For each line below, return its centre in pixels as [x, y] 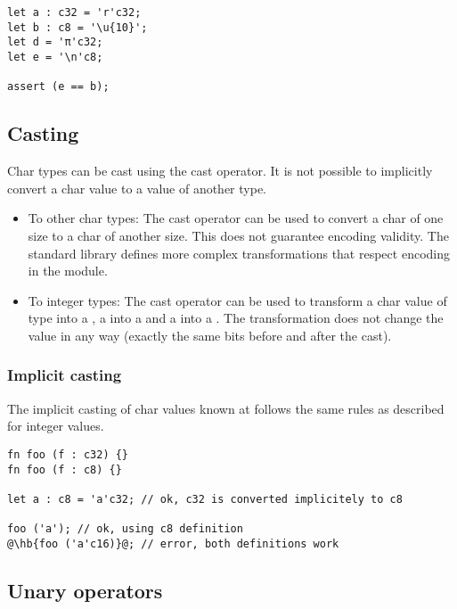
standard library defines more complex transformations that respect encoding [239, 253]
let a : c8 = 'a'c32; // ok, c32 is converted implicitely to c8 [205, 499]
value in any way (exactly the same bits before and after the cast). [210, 335]
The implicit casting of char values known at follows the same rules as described [226, 408]
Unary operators [85, 590]
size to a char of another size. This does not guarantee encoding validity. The [238, 235]
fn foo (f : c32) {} [68, 454]
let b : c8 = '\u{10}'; [78, 27]
